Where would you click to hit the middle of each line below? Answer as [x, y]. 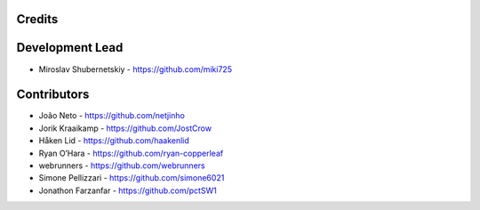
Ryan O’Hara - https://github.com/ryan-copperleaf [131, 153]
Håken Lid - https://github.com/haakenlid [114, 141]
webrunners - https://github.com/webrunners [122, 166]
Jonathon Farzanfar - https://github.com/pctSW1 [128, 190]
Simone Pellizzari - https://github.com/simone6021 [132, 178]
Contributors [53, 95]
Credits [37, 19]
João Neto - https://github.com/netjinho [112, 116]
